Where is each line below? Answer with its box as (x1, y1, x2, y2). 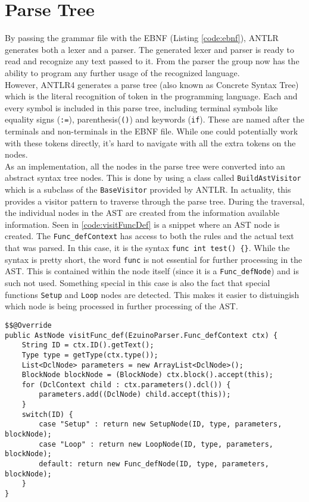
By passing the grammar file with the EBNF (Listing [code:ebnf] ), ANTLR (5, 32, 279, 44)
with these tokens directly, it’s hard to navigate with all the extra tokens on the (5, 136, 296, 149)
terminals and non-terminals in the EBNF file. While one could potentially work (5, 124, 298, 137)
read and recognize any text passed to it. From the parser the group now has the (5, 55, 299, 67)
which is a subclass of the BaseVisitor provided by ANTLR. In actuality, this (5, 183, 291, 195)
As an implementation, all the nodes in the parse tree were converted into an (5, 159, 285, 172)
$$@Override (5, 321, 52, 330)
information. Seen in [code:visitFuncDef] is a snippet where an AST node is (5, 218, 280, 230)
